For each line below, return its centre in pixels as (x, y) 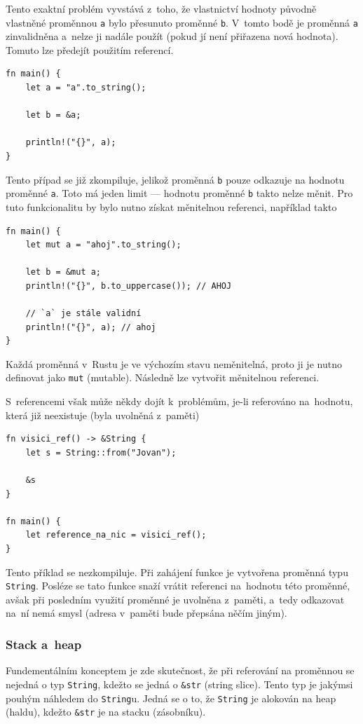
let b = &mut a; (63, 272)
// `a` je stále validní (83, 314)
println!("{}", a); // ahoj (91, 327)
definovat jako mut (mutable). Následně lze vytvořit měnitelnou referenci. (163, 377)
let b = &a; (53, 115)
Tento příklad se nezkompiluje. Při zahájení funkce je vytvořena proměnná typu (177, 572)
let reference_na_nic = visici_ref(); (116, 535)
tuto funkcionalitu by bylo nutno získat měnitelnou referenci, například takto (171, 206)
